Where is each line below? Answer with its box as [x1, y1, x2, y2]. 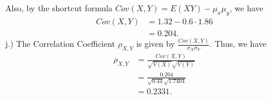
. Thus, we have [209, 37, 267, 50]
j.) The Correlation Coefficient [5, 37, 115, 50]
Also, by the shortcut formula [5, 2, 113, 14]
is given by [136, 37, 175, 50]
